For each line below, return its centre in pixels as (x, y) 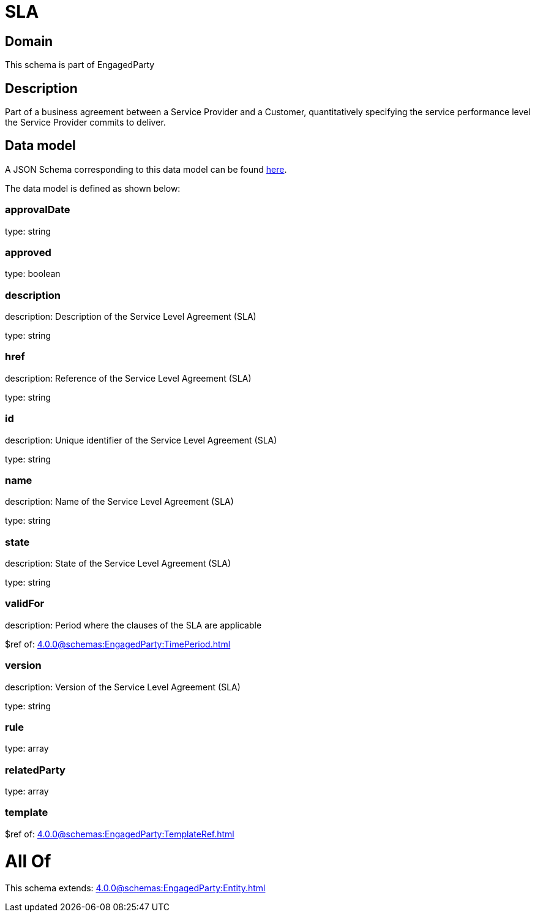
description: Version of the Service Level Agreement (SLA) (123, 687)
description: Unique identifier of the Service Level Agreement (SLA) (141, 440)
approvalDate (38, 210)
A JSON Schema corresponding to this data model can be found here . (146, 169)
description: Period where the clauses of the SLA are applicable (133, 625)
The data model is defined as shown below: (93, 188)
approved (28, 252)
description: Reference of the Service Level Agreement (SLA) (128, 378)
